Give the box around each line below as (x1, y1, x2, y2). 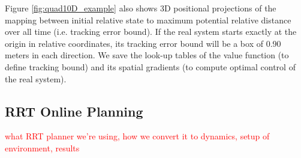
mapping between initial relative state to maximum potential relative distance (5, 13, 291, 26)
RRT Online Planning (5, 102, 143, 120)
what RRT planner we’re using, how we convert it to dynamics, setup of (5, 130, 270, 142)
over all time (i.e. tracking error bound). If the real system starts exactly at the (5, 25, 297, 38)
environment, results (5, 141, 80, 154)
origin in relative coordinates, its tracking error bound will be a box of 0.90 (5, 37, 281, 49)
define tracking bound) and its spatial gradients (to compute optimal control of (5, 60, 296, 73)
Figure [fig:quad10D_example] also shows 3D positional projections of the (5, 2, 276, 14)
